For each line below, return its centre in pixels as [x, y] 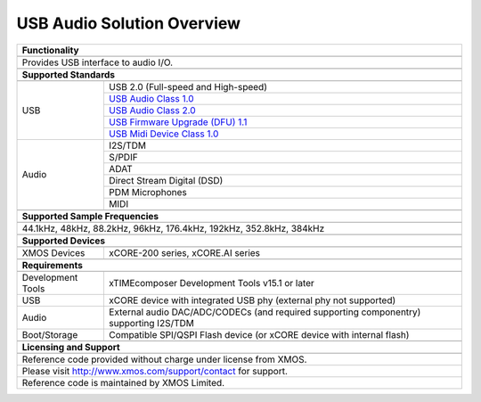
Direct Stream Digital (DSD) [166, 180]
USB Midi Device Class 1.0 [163, 134]
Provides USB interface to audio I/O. [98, 62]
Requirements [53, 265]
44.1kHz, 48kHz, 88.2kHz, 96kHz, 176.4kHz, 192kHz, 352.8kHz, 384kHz [173, 228]
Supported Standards [69, 74]
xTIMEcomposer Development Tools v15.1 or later [212, 283]
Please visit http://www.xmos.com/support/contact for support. [155, 371]
